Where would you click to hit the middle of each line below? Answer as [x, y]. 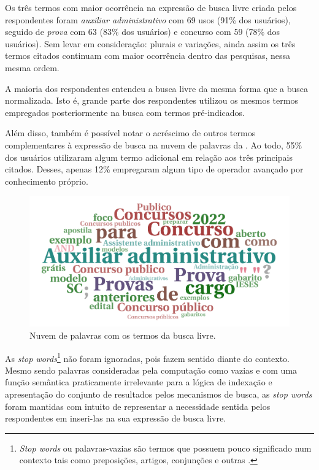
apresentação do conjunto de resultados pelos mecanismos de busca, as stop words [159, 394]
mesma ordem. [32, 67]
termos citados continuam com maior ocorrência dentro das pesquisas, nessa [148, 56]
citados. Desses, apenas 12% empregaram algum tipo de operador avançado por [154, 169]
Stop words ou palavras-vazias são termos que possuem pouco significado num [165, 448]
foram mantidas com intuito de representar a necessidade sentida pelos [138, 406]
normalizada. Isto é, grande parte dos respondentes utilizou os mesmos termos [152, 100]
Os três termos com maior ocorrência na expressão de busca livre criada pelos [151, 7]
